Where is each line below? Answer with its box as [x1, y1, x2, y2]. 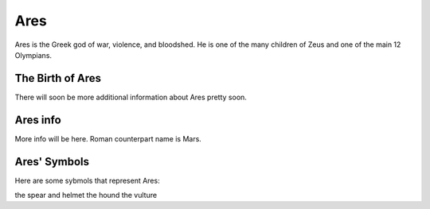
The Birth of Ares [14, 72, 102, 85]
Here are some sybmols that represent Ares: [14, 176, 160, 185]
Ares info [14, 113, 61, 126]
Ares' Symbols [14, 155, 90, 168]
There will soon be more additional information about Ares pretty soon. [14, 92, 247, 102]
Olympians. [14, 50, 52, 60]
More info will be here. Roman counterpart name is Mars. [14, 134, 202, 143]
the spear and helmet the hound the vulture [14, 191, 158, 200]
